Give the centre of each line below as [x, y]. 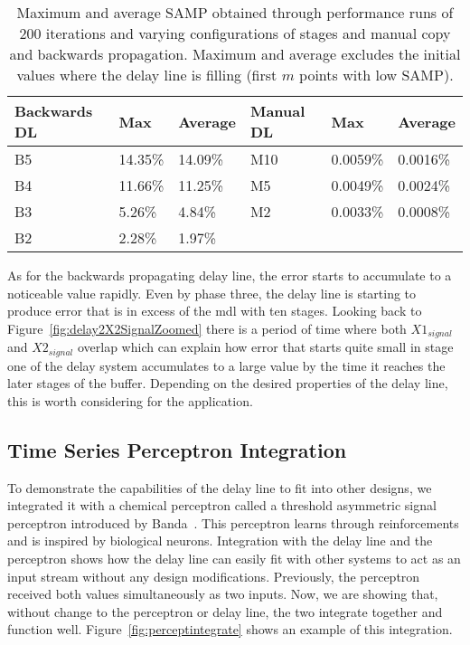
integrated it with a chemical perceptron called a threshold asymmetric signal [222, 505]
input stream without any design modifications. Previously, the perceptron [214, 576]
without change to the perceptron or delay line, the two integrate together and [225, 611]
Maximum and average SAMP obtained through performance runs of [235, 12]
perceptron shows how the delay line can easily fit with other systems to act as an [234, 559]
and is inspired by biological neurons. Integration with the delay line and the [220, 541]
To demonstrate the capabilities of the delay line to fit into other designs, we [220, 487]
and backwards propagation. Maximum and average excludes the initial [235, 54]
